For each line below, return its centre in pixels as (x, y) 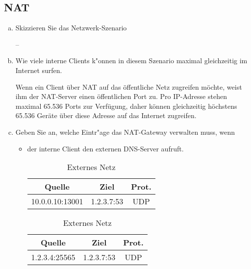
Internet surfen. (39, 70)
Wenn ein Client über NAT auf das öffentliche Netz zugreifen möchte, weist (129, 86)
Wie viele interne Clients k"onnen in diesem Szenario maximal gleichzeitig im (131, 61)
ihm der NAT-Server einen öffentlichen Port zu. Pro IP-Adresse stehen (121, 96)
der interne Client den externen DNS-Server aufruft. (105, 148)
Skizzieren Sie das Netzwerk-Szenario (71, 28)
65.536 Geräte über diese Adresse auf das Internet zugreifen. (106, 115)
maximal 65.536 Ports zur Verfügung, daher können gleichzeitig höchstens (126, 106)
